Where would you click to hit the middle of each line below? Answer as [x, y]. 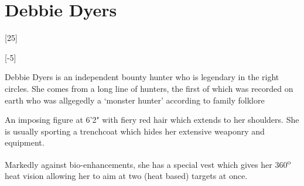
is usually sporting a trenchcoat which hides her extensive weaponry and [135, 131]
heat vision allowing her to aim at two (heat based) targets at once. [126, 176]
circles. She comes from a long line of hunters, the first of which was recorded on [149, 88]
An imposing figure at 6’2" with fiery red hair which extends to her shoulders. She [152, 120]
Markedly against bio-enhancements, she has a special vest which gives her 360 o [148, 163]
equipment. [25, 142]
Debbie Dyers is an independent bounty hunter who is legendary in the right [142, 77]
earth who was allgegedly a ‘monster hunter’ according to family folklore [135, 100]
